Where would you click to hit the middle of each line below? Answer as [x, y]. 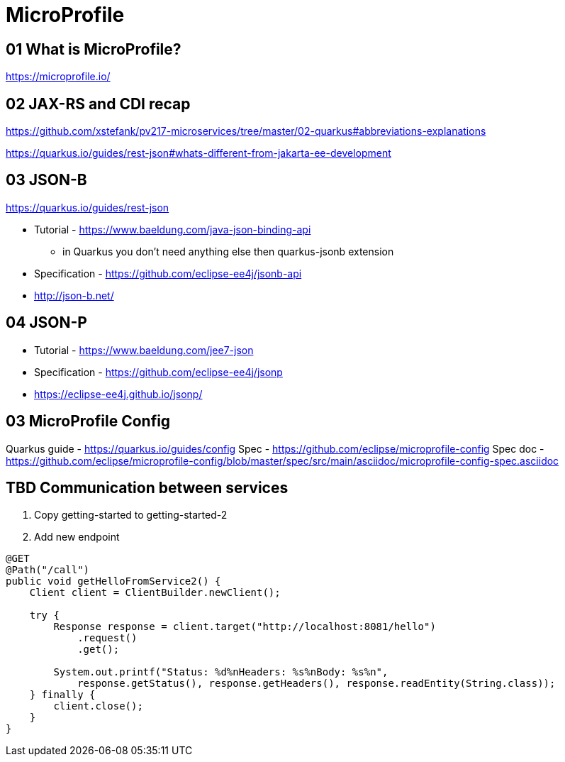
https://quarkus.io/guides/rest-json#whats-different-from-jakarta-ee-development [198, 153]
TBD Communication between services [147, 487]
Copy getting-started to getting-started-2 [131, 515]
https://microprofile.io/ [58, 77]
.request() [107, 638]
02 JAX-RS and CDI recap [98, 104]
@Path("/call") [48, 570]
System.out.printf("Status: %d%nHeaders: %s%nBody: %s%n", [221, 672]
